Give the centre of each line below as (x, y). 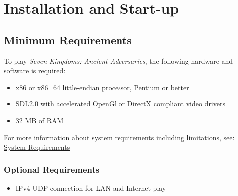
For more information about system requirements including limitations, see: (119, 137)
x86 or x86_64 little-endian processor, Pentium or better (102, 87)
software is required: (35, 70)
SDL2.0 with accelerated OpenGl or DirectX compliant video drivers (120, 104)
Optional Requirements (52, 169)
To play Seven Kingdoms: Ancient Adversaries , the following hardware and (119, 60)
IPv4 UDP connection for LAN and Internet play (91, 187)
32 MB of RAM (40, 120)
